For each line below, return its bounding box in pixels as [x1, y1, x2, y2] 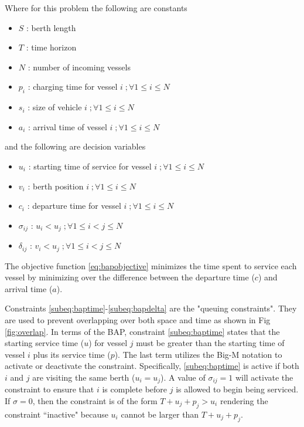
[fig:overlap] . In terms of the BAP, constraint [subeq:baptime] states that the [5, 325, 280, 337]
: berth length [26, 21, 76, 33]
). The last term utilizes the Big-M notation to [114, 348, 282, 360]
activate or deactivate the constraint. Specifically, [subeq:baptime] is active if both [5, 360, 299, 372]
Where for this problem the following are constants [5, 2, 187, 13]
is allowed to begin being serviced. [176, 383, 299, 395]
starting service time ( [5, 337, 84, 349]
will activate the [235, 371, 293, 383]
